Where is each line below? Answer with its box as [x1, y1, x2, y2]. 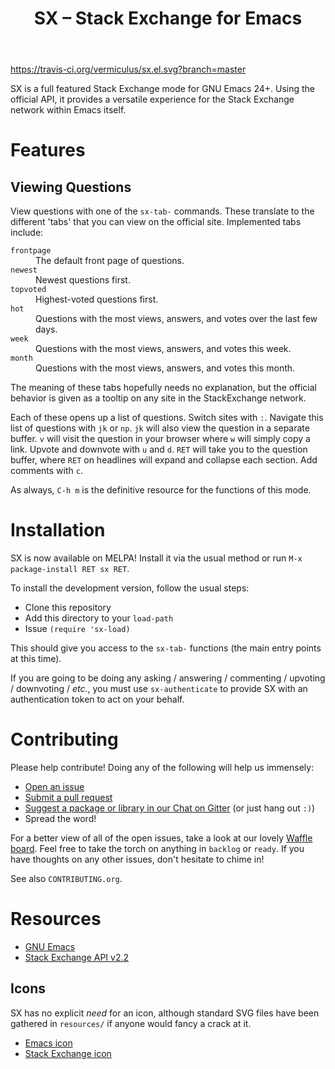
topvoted [10, 285, 47, 295]
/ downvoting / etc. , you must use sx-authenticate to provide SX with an [10, 683, 308, 695]
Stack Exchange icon [24, 1047, 112, 1059]
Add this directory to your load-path [24, 612, 174, 624]
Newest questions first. [35, 274, 131, 286]
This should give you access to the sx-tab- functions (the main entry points [10, 642, 322, 654]
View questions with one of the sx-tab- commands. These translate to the [10, 205, 315, 217]
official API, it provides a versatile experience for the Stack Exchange [10, 93, 295, 106]
